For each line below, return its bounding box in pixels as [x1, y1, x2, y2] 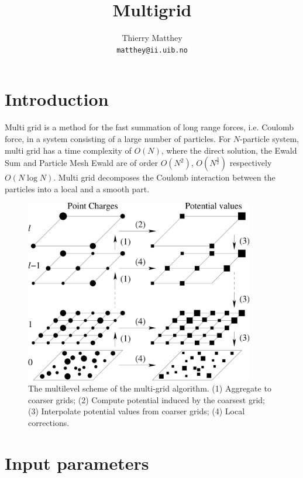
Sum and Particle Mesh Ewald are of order [5, 157, 158, 169]
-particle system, [240, 132, 299, 144]
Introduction [5, 87, 109, 111]
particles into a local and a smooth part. [5, 182, 150, 195]
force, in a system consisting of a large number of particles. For [5, 132, 231, 144]
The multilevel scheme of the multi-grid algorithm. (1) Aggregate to [28, 382, 271, 394]
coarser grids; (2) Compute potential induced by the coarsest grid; [28, 393, 265, 406]
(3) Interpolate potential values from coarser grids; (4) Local [28, 405, 245, 417]
